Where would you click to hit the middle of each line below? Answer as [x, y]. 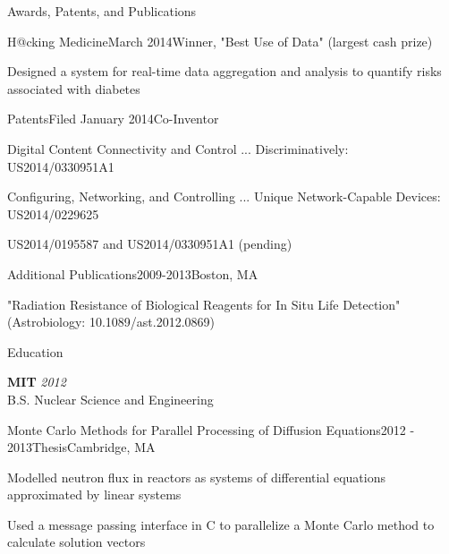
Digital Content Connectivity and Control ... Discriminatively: [178, 148]
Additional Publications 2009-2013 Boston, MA [133, 273]
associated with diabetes [74, 88]
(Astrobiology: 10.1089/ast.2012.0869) [111, 322]
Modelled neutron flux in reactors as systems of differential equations [196, 477]
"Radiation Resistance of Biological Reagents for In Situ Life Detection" [204, 304]
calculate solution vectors [76, 542]
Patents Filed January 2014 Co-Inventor [113, 119]
